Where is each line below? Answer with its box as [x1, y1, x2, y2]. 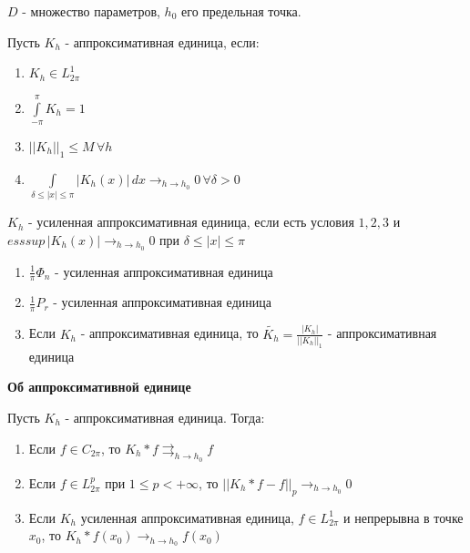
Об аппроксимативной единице [7, 377, 191, 396]
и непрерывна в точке [343, 507, 464, 527]
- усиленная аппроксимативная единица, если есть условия [27, 212, 354, 231]
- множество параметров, [22, 2, 160, 20]
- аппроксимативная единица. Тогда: [65, 407, 265, 426]
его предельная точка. [181, 2, 301, 20]
